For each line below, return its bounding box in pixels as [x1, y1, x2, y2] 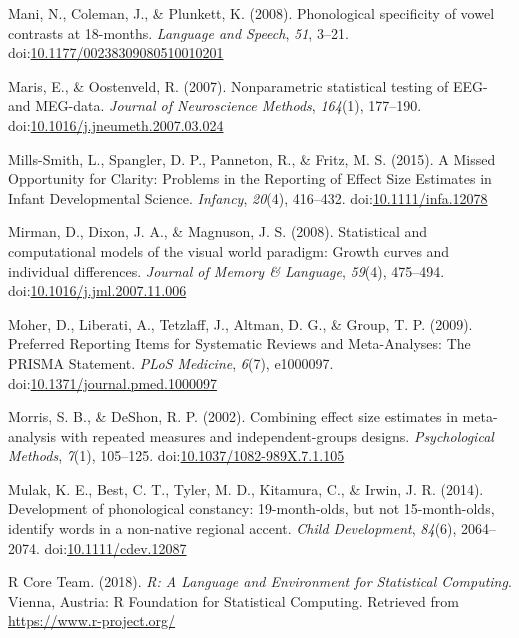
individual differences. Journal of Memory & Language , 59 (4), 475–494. [8, 260, 445, 281]
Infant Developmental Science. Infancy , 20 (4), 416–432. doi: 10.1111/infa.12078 [8, 187, 488, 208]
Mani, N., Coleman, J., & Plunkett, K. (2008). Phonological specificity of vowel [8, 3, 495, 23]
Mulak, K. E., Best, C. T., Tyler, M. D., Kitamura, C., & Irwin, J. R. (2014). [8, 478, 484, 499]
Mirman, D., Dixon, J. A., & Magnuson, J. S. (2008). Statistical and [8, 221, 428, 242]
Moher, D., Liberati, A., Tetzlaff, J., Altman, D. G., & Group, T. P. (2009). [8, 313, 473, 334]
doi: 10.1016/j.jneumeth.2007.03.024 [8, 114, 224, 135]
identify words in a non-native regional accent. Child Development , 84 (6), [8, 518, 457, 539]
